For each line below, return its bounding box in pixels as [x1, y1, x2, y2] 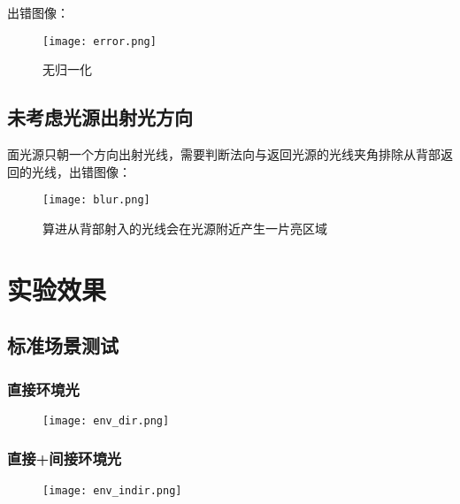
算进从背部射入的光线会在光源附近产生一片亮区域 [42, 218, 327, 237]
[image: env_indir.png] [42, 484, 182, 497]
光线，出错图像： [31, 162, 131, 180]
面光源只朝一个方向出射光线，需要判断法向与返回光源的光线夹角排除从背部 [7, 145, 441, 164]
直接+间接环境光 [7, 447, 122, 470]
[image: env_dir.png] [42, 414, 170, 427]
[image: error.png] [42, 34, 157, 48]
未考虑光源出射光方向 [7, 103, 193, 131]
